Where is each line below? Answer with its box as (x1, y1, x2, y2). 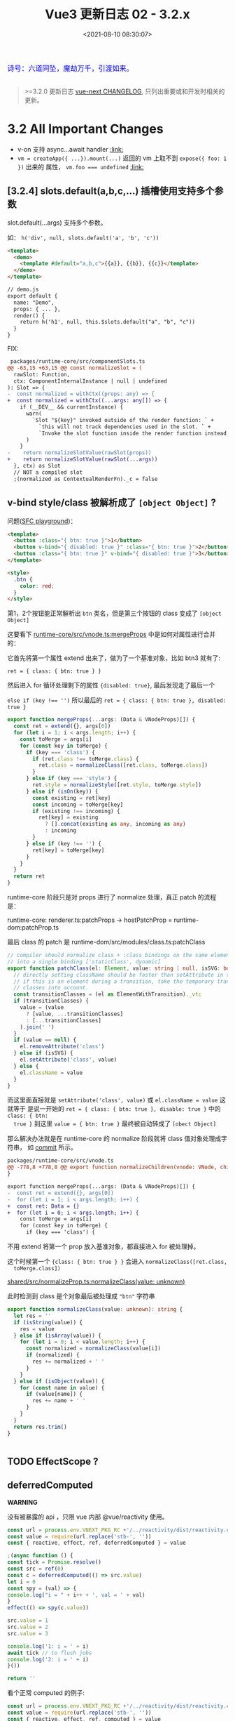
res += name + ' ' (32, 1397, 86, 1404)
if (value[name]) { (25, 1391, 83, 1398)
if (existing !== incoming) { (32, 807, 120, 815)
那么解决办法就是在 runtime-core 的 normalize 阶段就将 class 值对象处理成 (7, 1135, 222, 1143)
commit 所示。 (34, 1143, 77, 1152)
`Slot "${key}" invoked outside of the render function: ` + (32, 416, 215, 423)
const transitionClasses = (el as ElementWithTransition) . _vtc (13, 991, 201, 998)
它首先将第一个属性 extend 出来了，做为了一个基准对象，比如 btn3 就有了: (7, 654, 221, 662)
